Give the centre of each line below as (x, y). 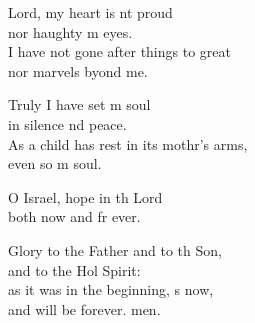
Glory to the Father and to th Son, (115, 249)
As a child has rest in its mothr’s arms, (128, 143)
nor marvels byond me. (78, 70)
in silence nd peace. (67, 123)
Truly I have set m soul (79, 104)
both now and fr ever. (74, 216)
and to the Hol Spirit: (74, 269)
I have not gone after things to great (119, 51)
